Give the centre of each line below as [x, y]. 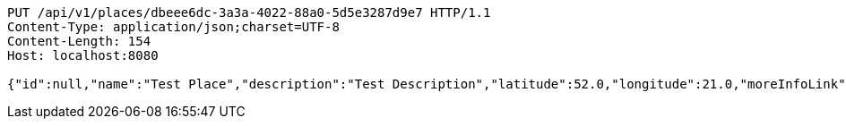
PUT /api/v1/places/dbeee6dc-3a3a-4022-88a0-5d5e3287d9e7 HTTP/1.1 [249, 13]
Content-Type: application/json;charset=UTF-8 [173, 27]
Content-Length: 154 [79, 41]
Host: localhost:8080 [83, 55]
